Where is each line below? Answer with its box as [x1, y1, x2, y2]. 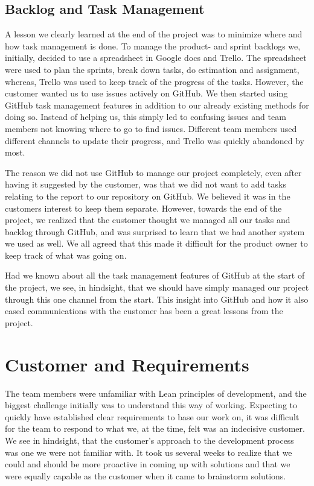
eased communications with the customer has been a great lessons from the [5, 305, 283, 317]
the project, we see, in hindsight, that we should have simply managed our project [5, 281, 309, 294]
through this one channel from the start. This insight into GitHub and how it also [5, 292, 309, 305]
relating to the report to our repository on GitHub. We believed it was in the [5, 189, 290, 202]
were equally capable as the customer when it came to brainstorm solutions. [5, 469, 286, 482]
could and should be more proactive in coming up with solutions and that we [5, 458, 290, 470]
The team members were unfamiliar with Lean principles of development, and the [5, 387, 307, 399]
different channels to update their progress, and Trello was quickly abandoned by [5, 134, 304, 147]
